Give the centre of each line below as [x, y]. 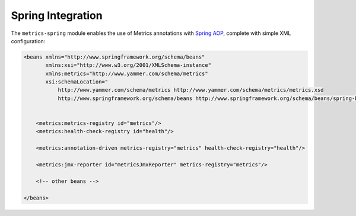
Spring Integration [57, 15]
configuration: [28, 41]
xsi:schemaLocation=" [77, 82]
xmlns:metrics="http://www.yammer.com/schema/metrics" [127, 73]
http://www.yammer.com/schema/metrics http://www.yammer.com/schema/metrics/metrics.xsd [191, 90]
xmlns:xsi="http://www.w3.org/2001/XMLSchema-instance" [128, 65]
